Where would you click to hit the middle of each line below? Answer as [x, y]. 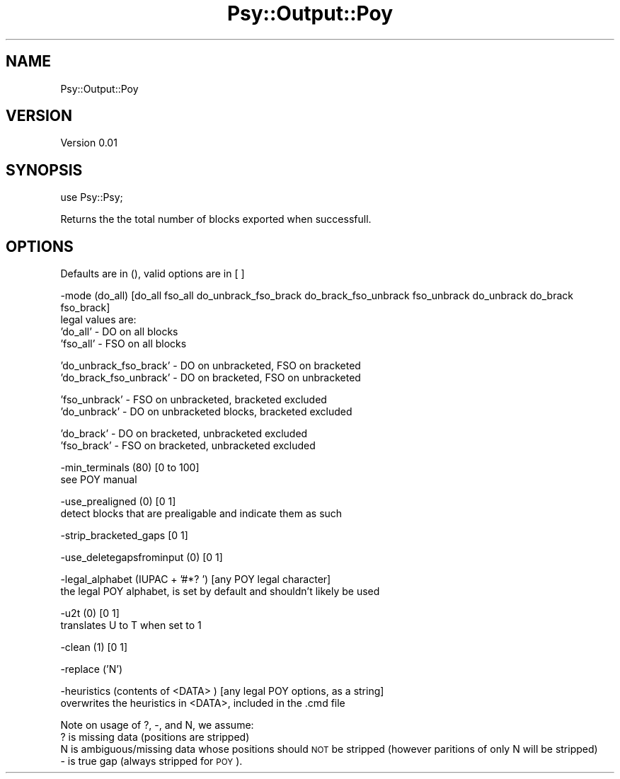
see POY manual [99, 480]
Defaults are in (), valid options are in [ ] [153, 274]
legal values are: [98, 320]
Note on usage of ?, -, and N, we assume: [157, 725]
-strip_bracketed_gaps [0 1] [124, 536]
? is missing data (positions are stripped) [155, 737]
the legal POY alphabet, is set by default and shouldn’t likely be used [220, 592]
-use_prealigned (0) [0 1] [118, 502]
